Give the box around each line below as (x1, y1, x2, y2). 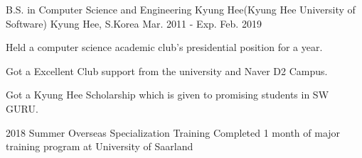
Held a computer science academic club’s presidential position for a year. (6, 40, 323, 55)
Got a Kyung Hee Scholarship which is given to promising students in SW (6, 87, 329, 102)
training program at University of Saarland (6, 139, 193, 154)
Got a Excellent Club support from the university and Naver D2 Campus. (6, 63, 328, 78)
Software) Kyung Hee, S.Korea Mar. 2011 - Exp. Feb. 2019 (6, 16, 262, 30)
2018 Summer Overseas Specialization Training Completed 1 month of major (6, 125, 341, 140)
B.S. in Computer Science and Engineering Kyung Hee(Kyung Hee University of (6, 2, 356, 16)
